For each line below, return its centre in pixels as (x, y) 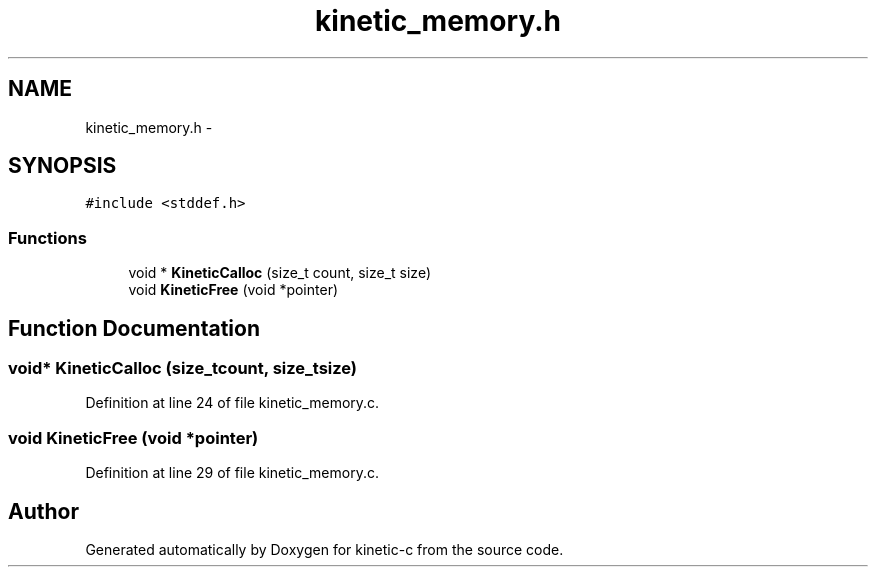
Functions (47, 237)
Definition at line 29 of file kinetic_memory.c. (232, 473)
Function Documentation (134, 328)
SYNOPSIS (62, 166)
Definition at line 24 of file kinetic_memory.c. (232, 403)
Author (43, 511)
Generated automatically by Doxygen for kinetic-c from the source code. (324, 549)
